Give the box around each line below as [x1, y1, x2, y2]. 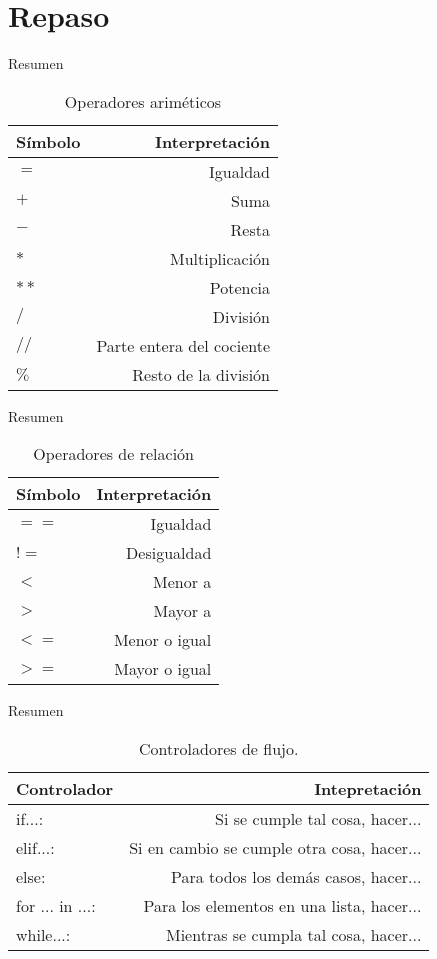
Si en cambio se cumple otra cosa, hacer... [129, 835, 422, 859]
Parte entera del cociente [96, 333, 271, 357]
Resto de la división [132, 362, 271, 386]
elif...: [16, 835, 55, 859]
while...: [16, 922, 71, 946]
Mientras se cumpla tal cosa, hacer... [165, 922, 422, 946]
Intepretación [314, 776, 422, 800]
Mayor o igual [114, 657, 212, 681]
